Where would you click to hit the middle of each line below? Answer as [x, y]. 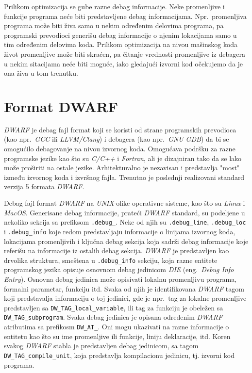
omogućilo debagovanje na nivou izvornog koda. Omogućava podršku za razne [120, 149]
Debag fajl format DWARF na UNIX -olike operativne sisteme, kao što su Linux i [125, 203]
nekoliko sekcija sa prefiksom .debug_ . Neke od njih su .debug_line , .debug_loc [125, 222]
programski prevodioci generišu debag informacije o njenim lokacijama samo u [120, 35]
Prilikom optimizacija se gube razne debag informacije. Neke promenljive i [114, 6]
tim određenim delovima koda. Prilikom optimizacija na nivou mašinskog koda [121, 44]
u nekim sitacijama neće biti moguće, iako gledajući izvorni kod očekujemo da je [124, 63]
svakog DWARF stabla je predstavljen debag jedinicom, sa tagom [101, 346]
